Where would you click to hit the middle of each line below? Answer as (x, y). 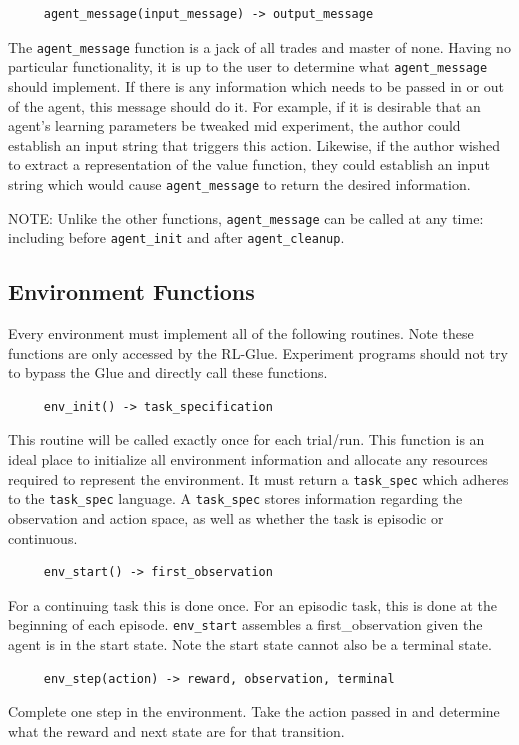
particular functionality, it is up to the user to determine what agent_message (248, 66)
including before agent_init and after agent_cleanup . (176, 237)
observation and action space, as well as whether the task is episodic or (226, 517)
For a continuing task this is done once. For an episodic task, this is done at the (253, 604)
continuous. (43, 537)
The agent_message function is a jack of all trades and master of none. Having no (259, 46)
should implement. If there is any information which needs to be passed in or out (256, 85)
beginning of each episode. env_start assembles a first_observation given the (245, 624)
